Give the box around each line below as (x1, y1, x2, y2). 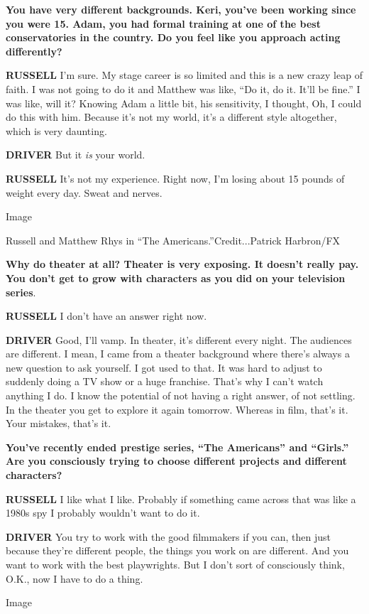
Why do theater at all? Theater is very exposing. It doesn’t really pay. (6, 257, 359, 271)
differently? (6, 43, 62, 58)
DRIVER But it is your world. (6, 147, 145, 162)
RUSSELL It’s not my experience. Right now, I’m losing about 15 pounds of (6, 171, 345, 185)
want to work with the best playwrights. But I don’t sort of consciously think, (6, 557, 345, 571)
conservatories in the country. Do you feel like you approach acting (6, 30, 341, 45)
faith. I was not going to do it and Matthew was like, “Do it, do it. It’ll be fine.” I (6, 81, 360, 96)
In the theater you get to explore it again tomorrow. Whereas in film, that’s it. (6, 402, 348, 416)
